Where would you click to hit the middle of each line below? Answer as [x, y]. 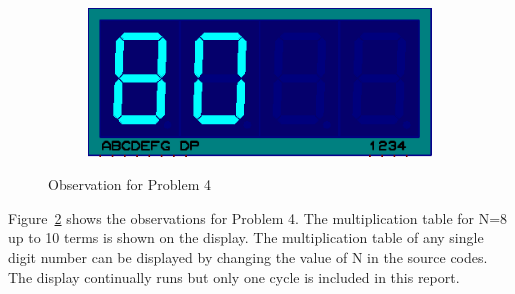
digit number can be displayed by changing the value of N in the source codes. [248, 257]
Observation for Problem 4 [129, 184]
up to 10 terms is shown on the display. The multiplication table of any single [246, 237]
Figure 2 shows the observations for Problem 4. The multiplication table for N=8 [258, 217]
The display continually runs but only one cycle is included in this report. [234, 276]
